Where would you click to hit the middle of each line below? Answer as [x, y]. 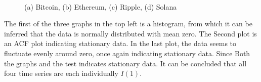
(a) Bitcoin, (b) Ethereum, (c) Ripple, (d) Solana [101, 6]
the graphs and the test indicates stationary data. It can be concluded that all [125, 63]
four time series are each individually [61, 73]
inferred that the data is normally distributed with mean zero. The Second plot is [130, 33]
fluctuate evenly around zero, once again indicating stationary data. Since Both [127, 53]
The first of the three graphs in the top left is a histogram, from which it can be [128, 24]
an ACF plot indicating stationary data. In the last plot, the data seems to [120, 43]
